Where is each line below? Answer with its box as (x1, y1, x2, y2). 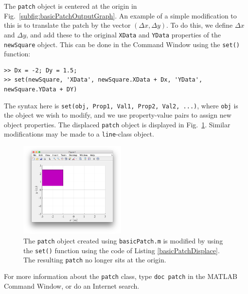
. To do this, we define (166, 20, 233, 30)
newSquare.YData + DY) (4, 86, 77, 93)
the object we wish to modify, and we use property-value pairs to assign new (4, 110, 231, 120)
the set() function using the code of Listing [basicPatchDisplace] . (23, 245, 220, 255)
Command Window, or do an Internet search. (4, 280, 140, 291)
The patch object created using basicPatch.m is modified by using (23, 235, 223, 245)
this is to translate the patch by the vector (4, 20, 131, 30)
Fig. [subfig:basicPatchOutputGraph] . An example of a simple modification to (4, 10, 237, 20)
